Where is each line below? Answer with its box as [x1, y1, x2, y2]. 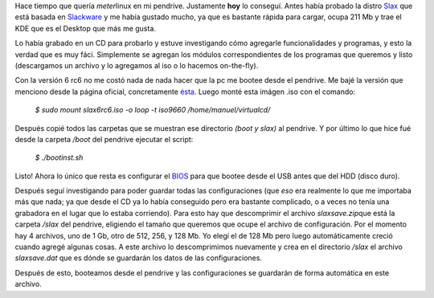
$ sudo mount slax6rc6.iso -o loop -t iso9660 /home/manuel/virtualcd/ [35, 105, 271, 115]
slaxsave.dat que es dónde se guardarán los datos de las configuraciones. [14, 253, 263, 263]
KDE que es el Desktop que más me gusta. [14, 23, 157, 33]
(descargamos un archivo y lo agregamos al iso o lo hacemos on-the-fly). [14, 60, 259, 70]
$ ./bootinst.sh [35, 153, 84, 162]
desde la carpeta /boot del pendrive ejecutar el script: [14, 134, 194, 144]
